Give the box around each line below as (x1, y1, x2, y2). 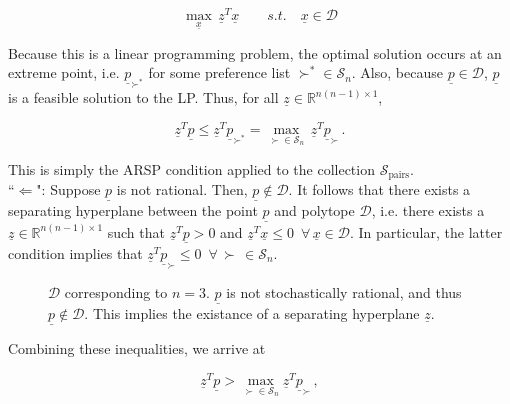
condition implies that (8, 242, 143, 263)
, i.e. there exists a (371, 200, 485, 221)
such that (107, 221, 165, 242)
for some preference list (148, 62, 291, 83)
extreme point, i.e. (8, 62, 120, 83)
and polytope (274, 200, 355, 221)
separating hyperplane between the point (8, 200, 258, 221)
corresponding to (64, 281, 168, 302)
